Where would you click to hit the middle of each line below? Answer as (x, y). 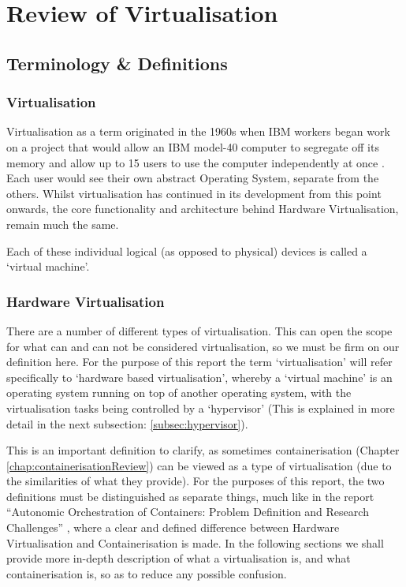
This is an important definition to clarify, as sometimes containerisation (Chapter (203, 450)
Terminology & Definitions (117, 63)
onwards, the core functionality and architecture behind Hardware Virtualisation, (203, 209)
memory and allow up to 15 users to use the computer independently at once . (196, 162)
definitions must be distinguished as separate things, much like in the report (190, 496)
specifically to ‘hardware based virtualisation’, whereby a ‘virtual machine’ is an (199, 377)
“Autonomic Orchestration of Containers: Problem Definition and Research (188, 512)
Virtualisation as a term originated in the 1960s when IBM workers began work (198, 131)
